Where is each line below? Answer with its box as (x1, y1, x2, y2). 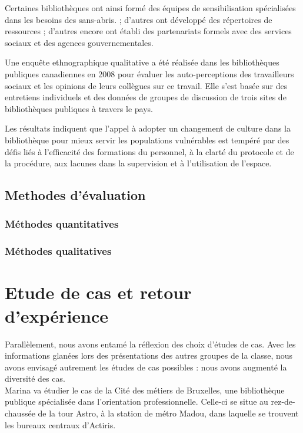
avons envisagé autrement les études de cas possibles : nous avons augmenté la (5, 360, 287, 373)
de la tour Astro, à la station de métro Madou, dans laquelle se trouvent (38, 407, 299, 419)
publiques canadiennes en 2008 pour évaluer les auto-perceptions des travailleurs (5, 67, 294, 80)
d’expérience (5, 303, 109, 327)
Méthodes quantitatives (5, 216, 119, 231)
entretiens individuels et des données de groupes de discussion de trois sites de (5, 91, 287, 103)
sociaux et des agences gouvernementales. (5, 36, 154, 48)
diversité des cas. (5, 372, 65, 385)
